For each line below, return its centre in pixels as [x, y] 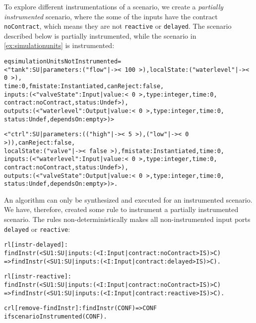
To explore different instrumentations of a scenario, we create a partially [114, 6]
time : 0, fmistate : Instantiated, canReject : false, [84, 86]
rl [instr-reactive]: [38, 277]
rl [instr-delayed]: [36, 245]
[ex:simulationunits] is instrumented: [59, 45]
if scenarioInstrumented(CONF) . [56, 316]
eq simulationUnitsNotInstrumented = [63, 62]
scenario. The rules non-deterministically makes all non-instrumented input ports [127, 219]
